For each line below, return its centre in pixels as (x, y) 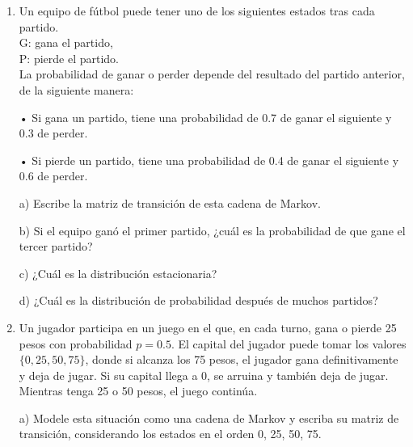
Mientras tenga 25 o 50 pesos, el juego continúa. (138, 391)
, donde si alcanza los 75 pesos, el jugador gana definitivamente (242, 359)
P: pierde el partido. (69, 58)
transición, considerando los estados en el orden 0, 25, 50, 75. (170, 434)
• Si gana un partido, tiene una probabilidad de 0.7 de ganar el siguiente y (205, 117)
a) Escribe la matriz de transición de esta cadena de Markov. (170, 202)
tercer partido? (56, 246)
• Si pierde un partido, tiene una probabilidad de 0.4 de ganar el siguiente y (209, 160)
